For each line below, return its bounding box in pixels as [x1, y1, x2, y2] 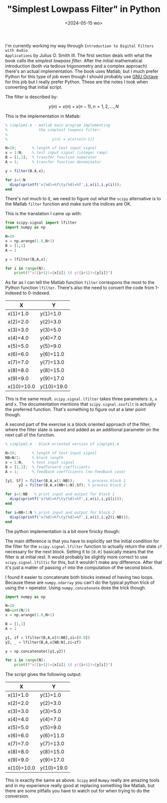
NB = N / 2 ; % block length [5, 455, 64, 460]
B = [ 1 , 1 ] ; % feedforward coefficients [5, 464, 91, 469]
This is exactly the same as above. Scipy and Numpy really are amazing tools [5, 777, 160, 783]
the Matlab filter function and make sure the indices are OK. [5, 201, 132, 207]
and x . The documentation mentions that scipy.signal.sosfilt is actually [5, 401, 156, 407]
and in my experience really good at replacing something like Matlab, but [5, 783, 155, 789]
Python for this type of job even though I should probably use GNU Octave [5, 73, 159, 79]
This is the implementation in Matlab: [5, 113, 81, 119]
